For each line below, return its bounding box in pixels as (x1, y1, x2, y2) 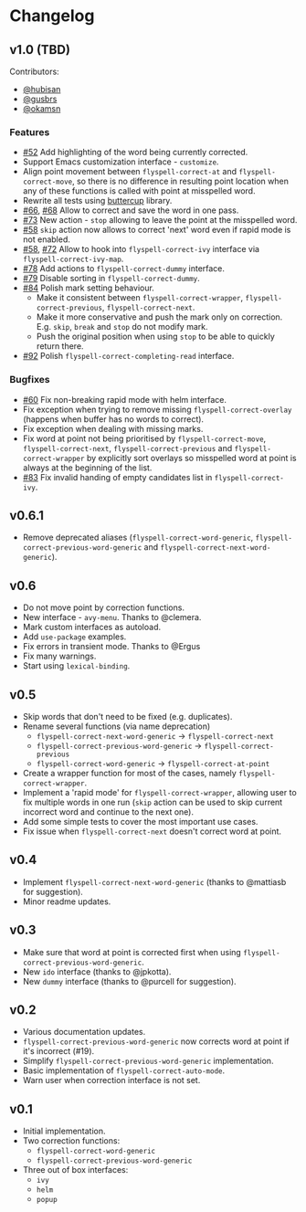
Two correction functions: (22, 1135, 121, 1146)
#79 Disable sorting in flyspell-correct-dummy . (22, 273, 201, 284)
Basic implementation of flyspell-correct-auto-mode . (22, 1065, 226, 1076)
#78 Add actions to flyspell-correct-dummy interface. (22, 263, 226, 274)
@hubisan (22, 84, 61, 94)
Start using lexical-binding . (22, 660, 131, 671)
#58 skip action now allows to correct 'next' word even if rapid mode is (22, 225, 291, 236)
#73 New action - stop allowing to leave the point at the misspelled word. (22, 215, 298, 226)
